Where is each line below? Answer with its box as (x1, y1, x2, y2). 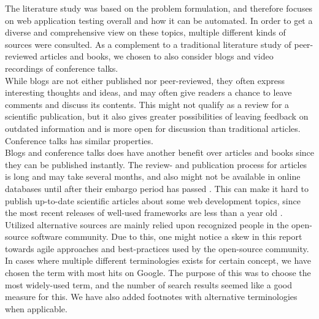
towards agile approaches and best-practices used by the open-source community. (5, 242, 309, 255)
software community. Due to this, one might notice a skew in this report (31, 230, 302, 243)
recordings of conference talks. (5, 61, 118, 74)
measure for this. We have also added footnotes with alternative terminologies (5, 290, 298, 303)
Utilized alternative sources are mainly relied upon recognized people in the (5, 218, 289, 231)
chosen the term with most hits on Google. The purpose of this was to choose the (5, 266, 311, 279)
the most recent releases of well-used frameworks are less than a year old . (5, 206, 283, 219)
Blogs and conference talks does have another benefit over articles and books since (5, 146, 314, 159)
